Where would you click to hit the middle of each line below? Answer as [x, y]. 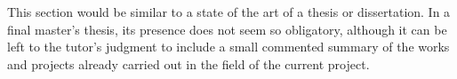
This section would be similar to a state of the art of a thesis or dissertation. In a [229, 12]
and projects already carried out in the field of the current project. [188, 63]
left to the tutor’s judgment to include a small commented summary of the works [228, 47]
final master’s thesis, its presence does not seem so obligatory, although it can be [227, 29]
